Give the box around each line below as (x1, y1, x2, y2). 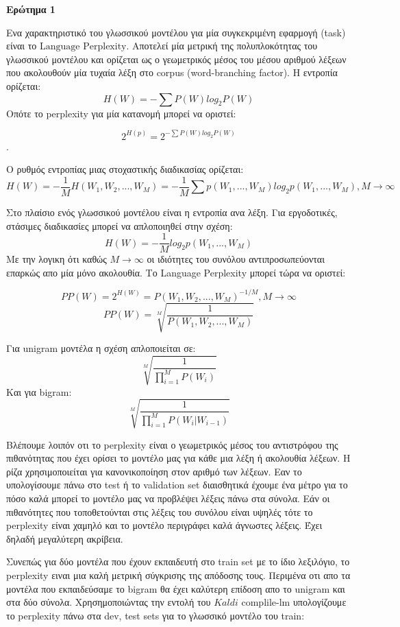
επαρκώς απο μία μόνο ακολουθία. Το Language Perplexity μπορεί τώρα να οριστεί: (6, 265, 346, 279)
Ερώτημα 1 (6, 2, 55, 16)
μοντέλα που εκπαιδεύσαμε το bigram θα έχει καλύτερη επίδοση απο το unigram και (6, 581, 345, 595)
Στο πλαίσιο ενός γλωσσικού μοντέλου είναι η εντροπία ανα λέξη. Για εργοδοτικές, (6, 204, 338, 219)
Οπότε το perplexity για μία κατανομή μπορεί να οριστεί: (6, 106, 236, 120)
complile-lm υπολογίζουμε (241, 595, 347, 609)
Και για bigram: (6, 384, 72, 399)
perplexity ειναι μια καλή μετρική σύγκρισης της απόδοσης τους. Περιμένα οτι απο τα (6, 568, 351, 582)
